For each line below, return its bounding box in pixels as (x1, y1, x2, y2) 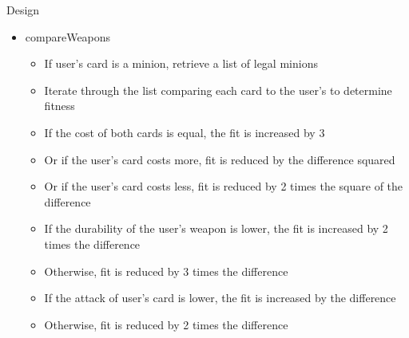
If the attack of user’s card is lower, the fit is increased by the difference (44, 289, 396, 306)
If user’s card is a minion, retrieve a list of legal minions (44, 55, 318, 72)
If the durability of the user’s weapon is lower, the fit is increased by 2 (44, 220, 388, 237)
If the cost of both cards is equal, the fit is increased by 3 (44, 124, 325, 140)
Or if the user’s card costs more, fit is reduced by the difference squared (44, 151, 395, 167)
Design (6, 2, 40, 18)
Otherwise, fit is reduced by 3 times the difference (44, 262, 288, 279)
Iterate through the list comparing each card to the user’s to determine (44, 81, 392, 98)
